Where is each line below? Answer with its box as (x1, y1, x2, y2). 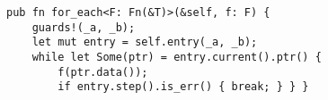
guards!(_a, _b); (31, 21, 136, 34)
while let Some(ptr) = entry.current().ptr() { (31, 50, 322, 63)
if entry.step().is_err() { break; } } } (58, 80, 309, 94)
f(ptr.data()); (58, 65, 148, 79)
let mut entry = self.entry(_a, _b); (31, 36, 258, 49)
